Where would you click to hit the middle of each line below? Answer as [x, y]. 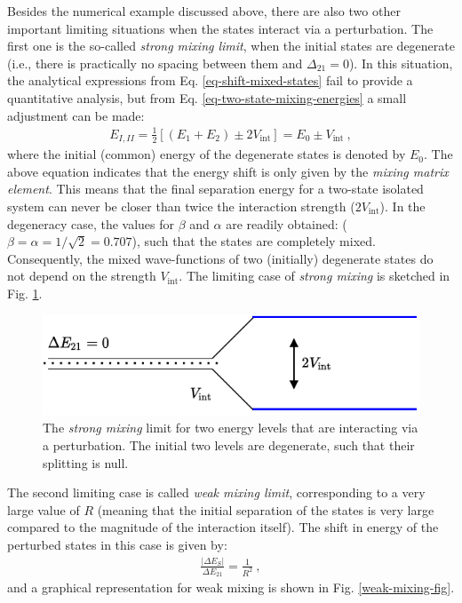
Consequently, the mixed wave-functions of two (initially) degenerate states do [220, 258]
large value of [44, 509]
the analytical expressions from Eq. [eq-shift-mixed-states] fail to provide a [210, 80]
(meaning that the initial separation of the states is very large [266, 509]
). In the [402, 206]
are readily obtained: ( [287, 223]
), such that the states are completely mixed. [254, 241]
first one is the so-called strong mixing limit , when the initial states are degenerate [231, 46]
